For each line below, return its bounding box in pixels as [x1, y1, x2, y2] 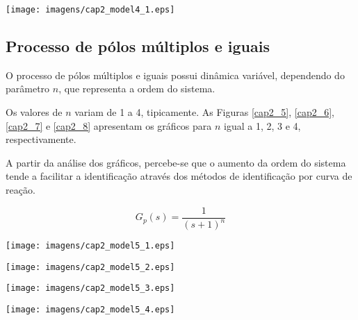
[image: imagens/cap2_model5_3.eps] [6, 283, 175, 294]
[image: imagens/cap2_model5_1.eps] [6, 241, 175, 251]
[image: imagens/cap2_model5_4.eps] [6, 304, 175, 314]
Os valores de [6, 105, 63, 119]
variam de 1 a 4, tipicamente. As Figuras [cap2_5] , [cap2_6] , [74, 105, 334, 119]
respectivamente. [6, 132, 76, 146]
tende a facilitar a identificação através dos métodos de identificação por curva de [6, 169, 352, 183]
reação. [6, 183, 35, 197]
